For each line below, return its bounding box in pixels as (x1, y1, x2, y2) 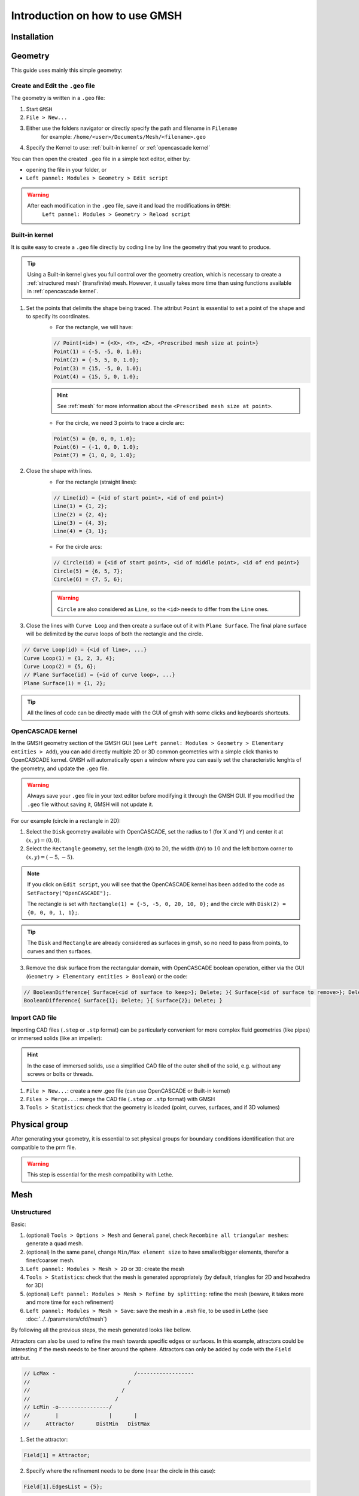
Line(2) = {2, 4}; (53, 511, 108, 518)
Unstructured (11, 1208, 51, 1217)
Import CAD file (11, 1014, 57, 1022)
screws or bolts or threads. (27, 1071, 94, 1078)
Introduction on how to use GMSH (11, 9, 182, 22)
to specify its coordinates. (26, 313, 90, 320)
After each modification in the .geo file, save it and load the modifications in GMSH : (27, 202, 231, 209)
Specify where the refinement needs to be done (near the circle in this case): (26, 1467, 216, 1474)
